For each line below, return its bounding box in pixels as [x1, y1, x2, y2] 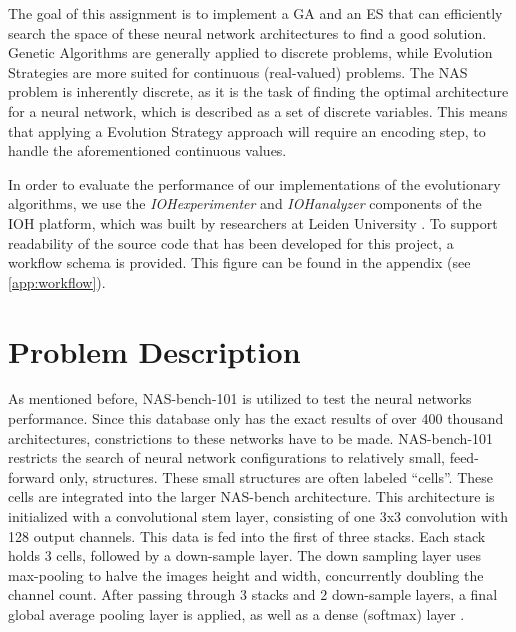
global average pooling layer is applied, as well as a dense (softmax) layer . [8, 603, 465, 624]
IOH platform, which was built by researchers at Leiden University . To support [8, 212, 498, 233]
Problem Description [8, 330, 301, 371]
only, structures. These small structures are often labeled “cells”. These [59, 466, 494, 487]
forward [8, 466, 55, 487]
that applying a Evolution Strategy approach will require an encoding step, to [8, 120, 486, 141]
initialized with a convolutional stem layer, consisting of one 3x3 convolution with [8, 506, 509, 526]
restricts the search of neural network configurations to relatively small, [8, 447, 445, 468]
